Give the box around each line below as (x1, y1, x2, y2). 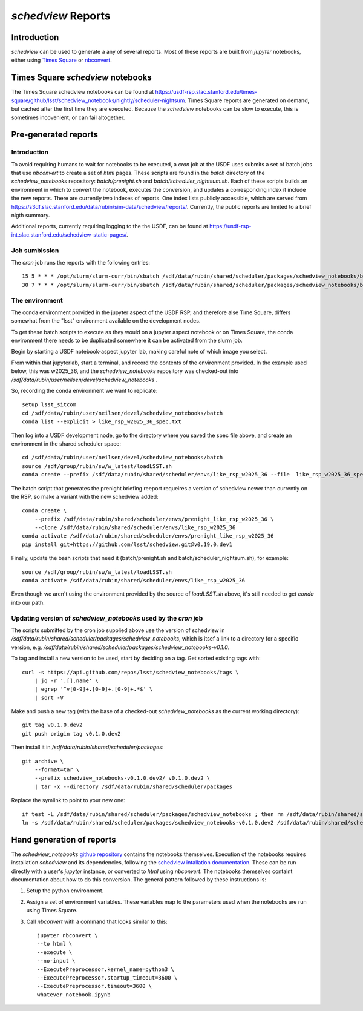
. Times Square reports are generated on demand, (185, 97, 310, 104)
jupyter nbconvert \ (37, 932, 98, 939)
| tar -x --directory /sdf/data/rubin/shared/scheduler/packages (34, 783, 233, 790)
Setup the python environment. (26, 887, 104, 894)
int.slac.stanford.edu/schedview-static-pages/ (11, 231, 127, 239)
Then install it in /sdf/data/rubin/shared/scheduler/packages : (11, 743, 164, 751)
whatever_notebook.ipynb (37, 991, 111, 998)
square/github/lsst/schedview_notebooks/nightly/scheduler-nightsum (11, 97, 185, 104)
